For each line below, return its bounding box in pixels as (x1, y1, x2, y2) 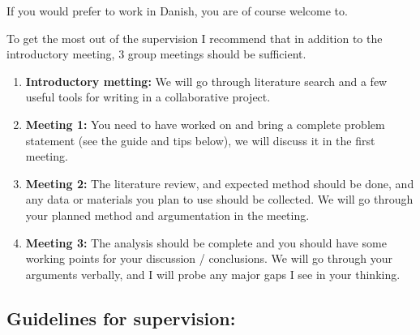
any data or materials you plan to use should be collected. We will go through (25, 191, 414, 208)
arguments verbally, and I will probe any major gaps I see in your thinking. (25, 265, 401, 282)
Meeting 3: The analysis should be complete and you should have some (25, 234, 387, 251)
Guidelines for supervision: (6, 305, 236, 330)
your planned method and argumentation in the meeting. (25, 206, 310, 223)
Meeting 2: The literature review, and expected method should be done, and (25, 174, 414, 191)
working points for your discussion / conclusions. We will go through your (25, 250, 392, 267)
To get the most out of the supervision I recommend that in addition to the (6, 29, 383, 46)
